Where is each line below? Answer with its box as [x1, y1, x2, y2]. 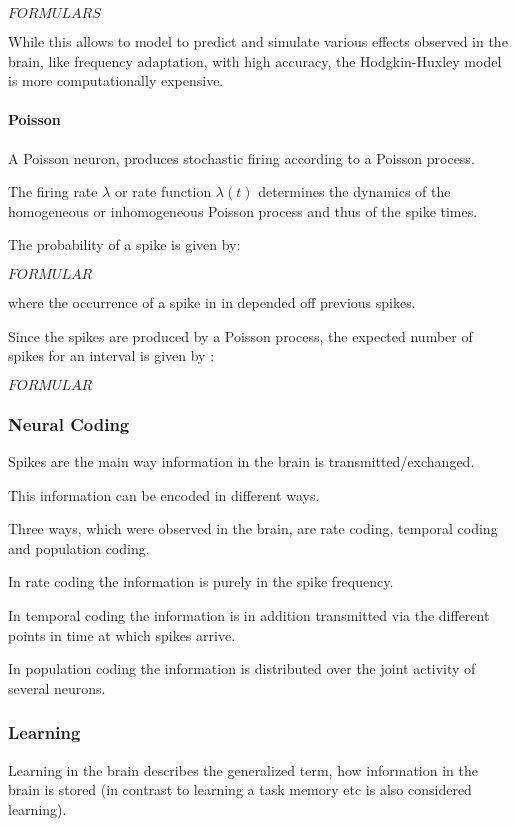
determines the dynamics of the [258, 181, 451, 202]
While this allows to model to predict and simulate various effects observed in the [8, 31, 508, 51]
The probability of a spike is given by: [8, 234, 241, 255]
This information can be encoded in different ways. [8, 484, 320, 505]
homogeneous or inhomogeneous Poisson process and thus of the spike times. [8, 200, 478, 221]
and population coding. [8, 537, 150, 558]
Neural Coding [8, 411, 130, 436]
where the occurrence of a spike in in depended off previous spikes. [8, 291, 416, 312]
